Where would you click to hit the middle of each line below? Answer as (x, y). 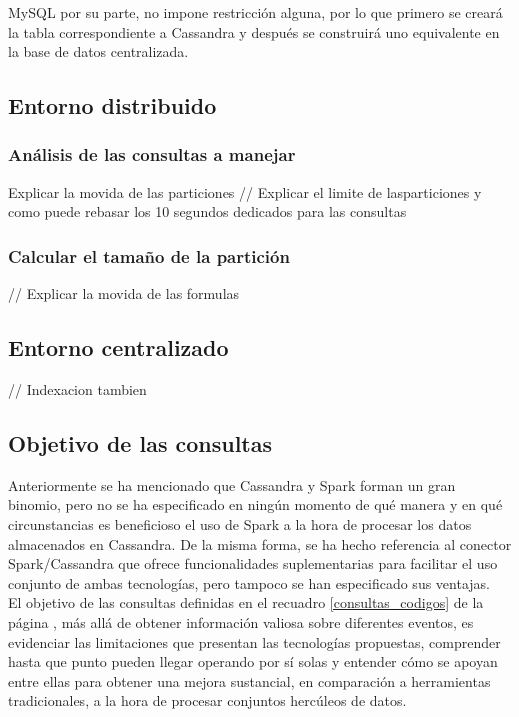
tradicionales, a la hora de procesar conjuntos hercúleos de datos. (207, 700)
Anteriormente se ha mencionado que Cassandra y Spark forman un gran (232, 484)
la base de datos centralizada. (98, 51)
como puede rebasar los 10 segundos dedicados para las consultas (207, 211)
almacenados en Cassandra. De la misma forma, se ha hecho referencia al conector (260, 543)
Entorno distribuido (112, 105)
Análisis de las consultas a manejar (152, 154)
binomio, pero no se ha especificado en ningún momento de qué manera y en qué (255, 504)
